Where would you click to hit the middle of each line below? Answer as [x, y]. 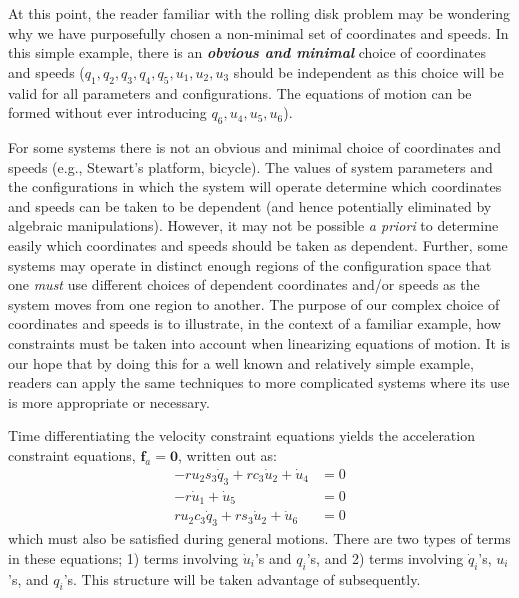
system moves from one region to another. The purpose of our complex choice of [254, 303]
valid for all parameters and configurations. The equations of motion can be [240, 92]
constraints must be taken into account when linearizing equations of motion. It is [259, 342]
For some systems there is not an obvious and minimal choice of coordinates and [255, 146]
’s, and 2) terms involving [385, 557]
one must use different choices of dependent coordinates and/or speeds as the [244, 284]
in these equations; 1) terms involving [123, 557]
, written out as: [227, 454]
